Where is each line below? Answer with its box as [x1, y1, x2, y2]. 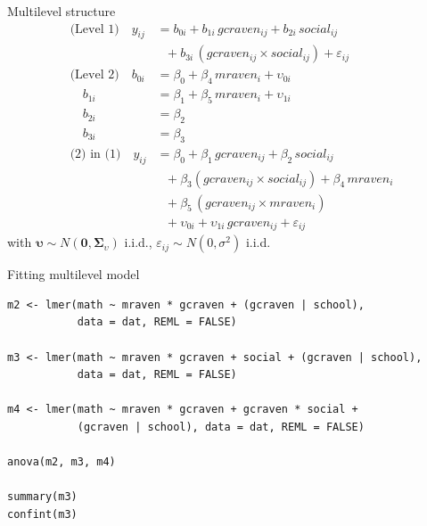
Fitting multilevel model [7, 265, 140, 284]
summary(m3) [7, 490, 78, 504]
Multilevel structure [7, 2, 116, 20]
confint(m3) [7, 507, 78, 521]
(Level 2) [70, 69, 119, 82]
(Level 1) [70, 22, 119, 36]
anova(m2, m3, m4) [7, 456, 116, 469]
